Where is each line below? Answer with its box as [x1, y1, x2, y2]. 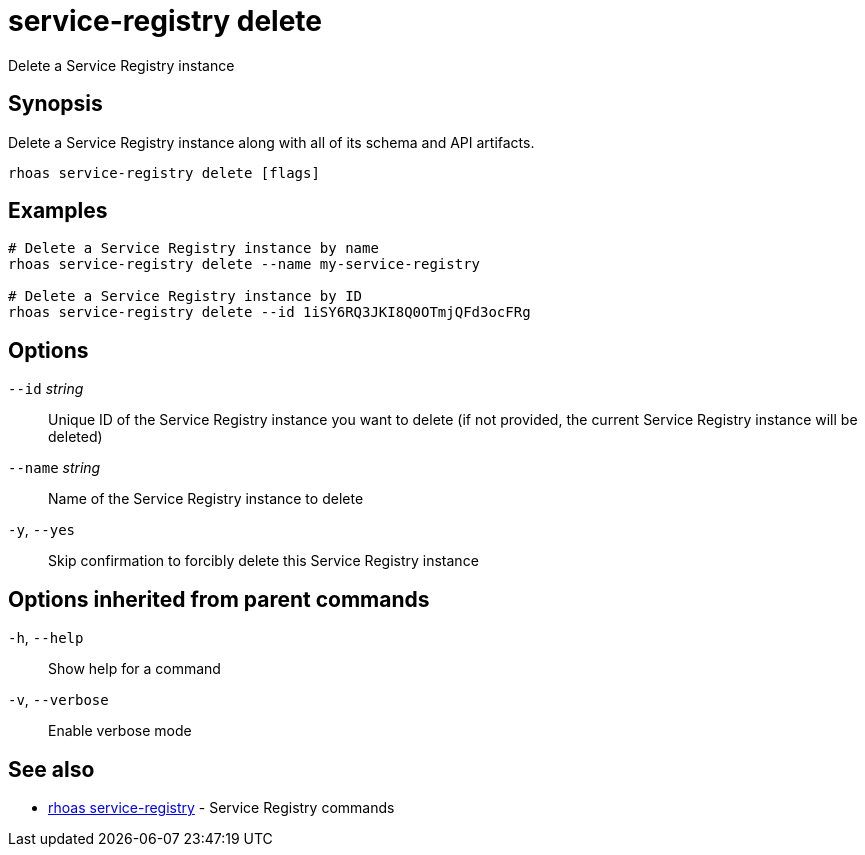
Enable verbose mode [48, 722, 192, 740]
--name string [8, 459, 101, 477]
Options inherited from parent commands [8, 586, 430, 612]
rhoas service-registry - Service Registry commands [48, 798, 395, 816]
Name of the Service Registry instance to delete [48, 490, 364, 508]
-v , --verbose [8, 691, 109, 709]
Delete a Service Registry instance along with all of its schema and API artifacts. [8, 133, 535, 151]
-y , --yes [8, 521, 75, 539]
